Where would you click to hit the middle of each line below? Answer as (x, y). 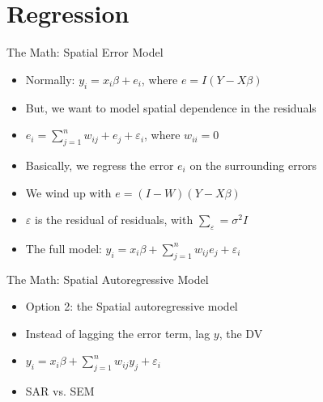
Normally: (50, 79)
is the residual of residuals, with (114, 220)
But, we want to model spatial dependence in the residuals (171, 107)
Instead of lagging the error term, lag (118, 333)
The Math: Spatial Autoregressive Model (108, 279)
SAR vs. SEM (60, 391)
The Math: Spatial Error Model (85, 52)
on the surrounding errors (253, 165)
